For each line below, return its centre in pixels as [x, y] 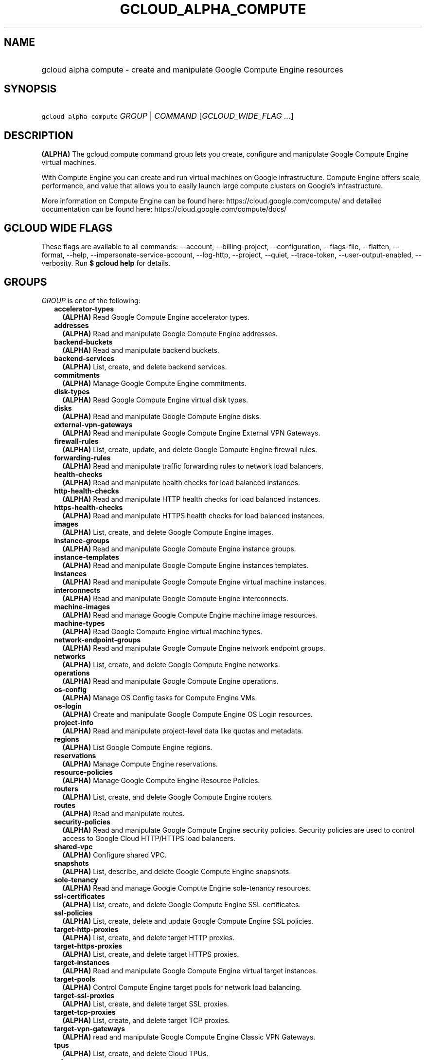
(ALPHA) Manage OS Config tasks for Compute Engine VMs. [160, 697]
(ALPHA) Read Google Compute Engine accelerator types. [156, 317]
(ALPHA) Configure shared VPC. [115, 855]
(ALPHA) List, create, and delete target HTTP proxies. [149, 937]
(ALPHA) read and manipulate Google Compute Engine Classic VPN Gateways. [189, 1037]
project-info [74, 722]
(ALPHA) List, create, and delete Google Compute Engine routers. [168, 797]
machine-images [82, 606]
